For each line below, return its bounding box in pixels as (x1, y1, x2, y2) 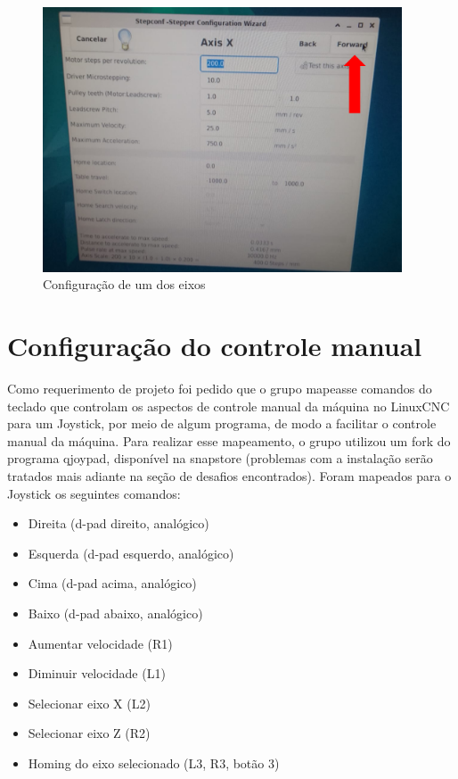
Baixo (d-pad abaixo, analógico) (28, 603, 203, 622)
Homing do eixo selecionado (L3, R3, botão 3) (28, 753, 280, 772)
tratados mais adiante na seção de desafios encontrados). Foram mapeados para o (7, 466, 452, 485)
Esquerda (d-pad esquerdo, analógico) (28, 543, 234, 562)
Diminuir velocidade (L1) (28, 664, 166, 683)
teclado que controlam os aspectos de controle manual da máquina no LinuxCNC (7, 396, 450, 415)
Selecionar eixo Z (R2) (28, 724, 151, 742)
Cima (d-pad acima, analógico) (28, 574, 197, 593)
